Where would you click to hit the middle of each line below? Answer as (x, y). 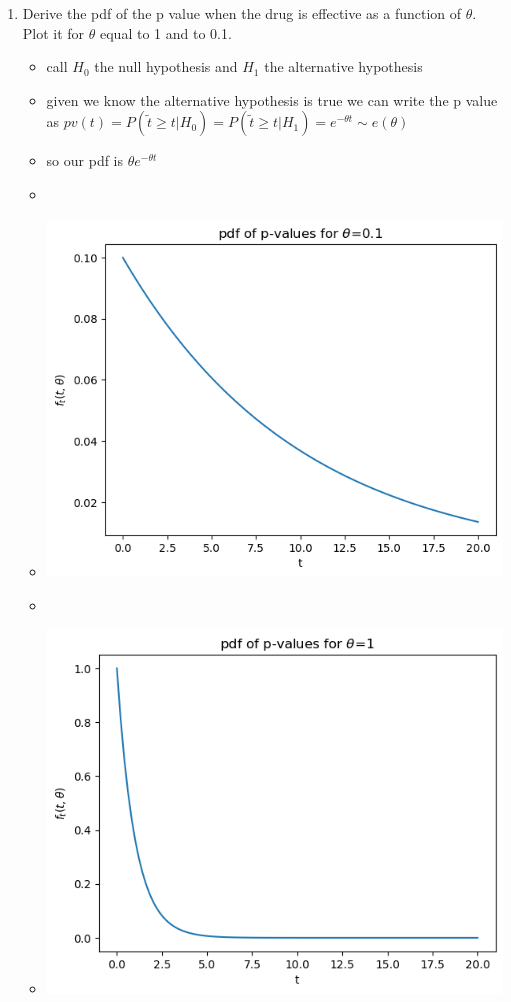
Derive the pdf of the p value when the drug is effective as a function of (242, 13)
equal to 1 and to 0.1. (166, 32)
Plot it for (53, 32)
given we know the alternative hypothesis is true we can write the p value (272, 99)
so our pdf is (85, 160)
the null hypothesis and (166, 66)
